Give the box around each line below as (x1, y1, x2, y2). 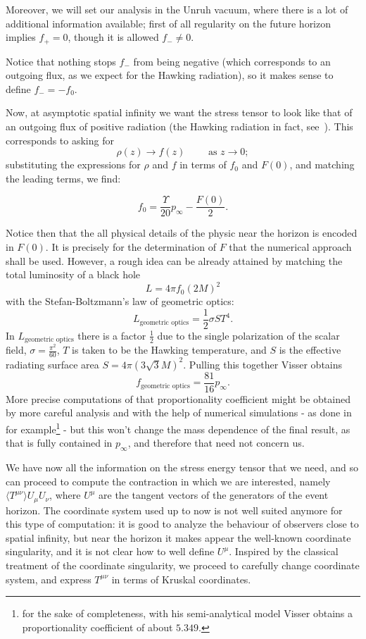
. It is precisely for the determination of (45, 240, 216, 254)
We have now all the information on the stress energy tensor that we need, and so (6, 460, 359, 475)
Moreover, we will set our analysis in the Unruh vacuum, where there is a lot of (6, 2, 348, 16)
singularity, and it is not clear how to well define (6, 544, 215, 559)
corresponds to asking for (6, 132, 114, 147)
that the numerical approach (229, 240, 352, 254)
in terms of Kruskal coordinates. (111, 571, 251, 586)
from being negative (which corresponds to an (133, 54, 331, 68)
